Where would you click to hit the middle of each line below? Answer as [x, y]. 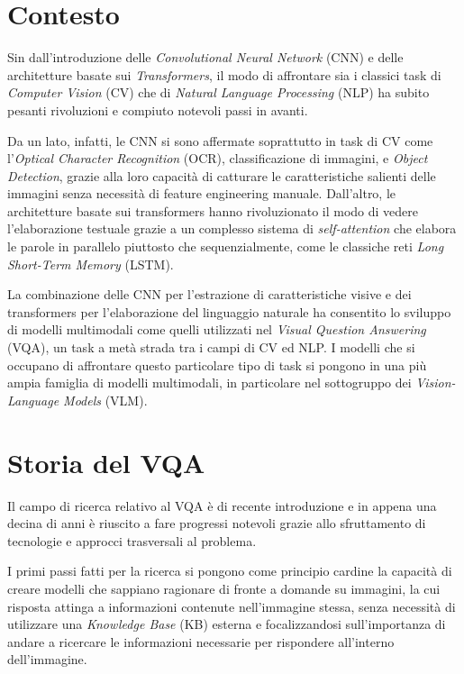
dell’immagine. [47, 659]
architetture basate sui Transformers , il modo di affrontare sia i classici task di [224, 74]
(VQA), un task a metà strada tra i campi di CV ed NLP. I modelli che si [211, 347]
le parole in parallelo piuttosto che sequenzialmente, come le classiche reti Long [226, 246]
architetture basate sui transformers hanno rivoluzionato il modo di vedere [213, 210]
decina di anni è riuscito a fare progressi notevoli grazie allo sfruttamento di [217, 523]
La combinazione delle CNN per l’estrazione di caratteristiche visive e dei [209, 294]
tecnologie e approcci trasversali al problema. [132, 540]
